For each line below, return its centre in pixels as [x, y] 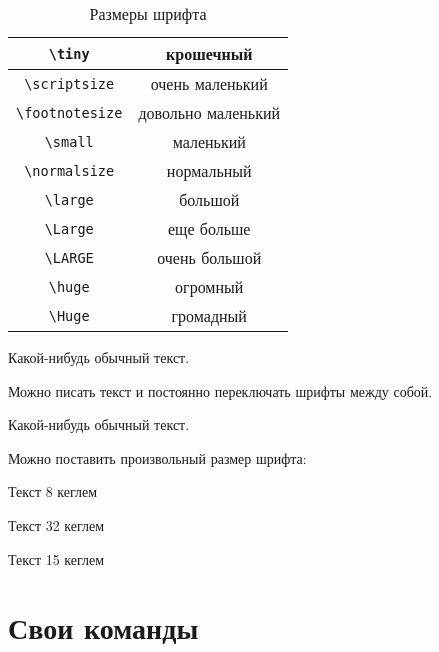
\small [69, 141]
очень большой [209, 257]
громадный [209, 315]
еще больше [209, 228]
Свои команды [103, 627]
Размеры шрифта [148, 13]
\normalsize [69, 170]
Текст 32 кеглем [56, 524]
